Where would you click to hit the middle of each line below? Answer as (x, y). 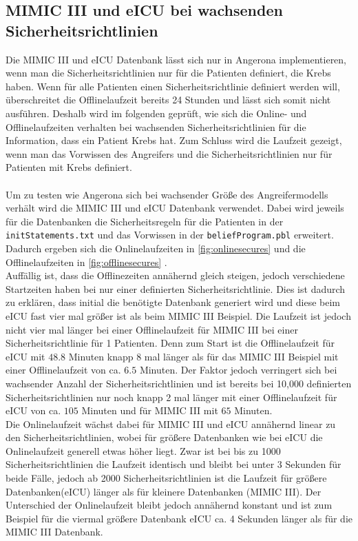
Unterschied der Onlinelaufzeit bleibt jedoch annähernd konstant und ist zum (169, 505)
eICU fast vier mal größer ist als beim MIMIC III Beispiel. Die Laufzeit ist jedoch (178, 315)
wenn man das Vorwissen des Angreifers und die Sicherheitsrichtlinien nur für (169, 153)
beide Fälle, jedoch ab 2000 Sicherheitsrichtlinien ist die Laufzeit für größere (166, 478)
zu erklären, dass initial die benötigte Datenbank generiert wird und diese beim (173, 302)
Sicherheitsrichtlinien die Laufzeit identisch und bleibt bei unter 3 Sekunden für (173, 464)
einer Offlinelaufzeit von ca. (63, 370)
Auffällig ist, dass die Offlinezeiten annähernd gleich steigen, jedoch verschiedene (175, 275)
